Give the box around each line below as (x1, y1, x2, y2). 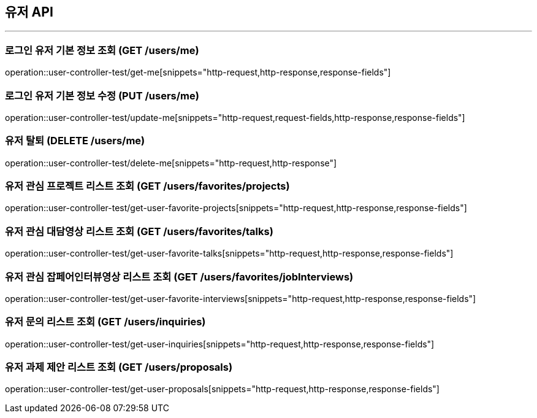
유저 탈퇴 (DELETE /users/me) (5, 134, 145, 147)
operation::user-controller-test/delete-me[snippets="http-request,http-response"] (5, 157, 337, 168)
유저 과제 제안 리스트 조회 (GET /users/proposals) (5, 361, 233, 374)
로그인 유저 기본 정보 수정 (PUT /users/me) (5, 89, 199, 102)
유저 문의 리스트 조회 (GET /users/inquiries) (5, 315, 206, 328)
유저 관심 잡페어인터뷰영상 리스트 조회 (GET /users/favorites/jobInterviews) (5, 270, 354, 283)
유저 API (5, 4, 53, 20)
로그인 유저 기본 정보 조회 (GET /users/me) (5, 44, 199, 56)
